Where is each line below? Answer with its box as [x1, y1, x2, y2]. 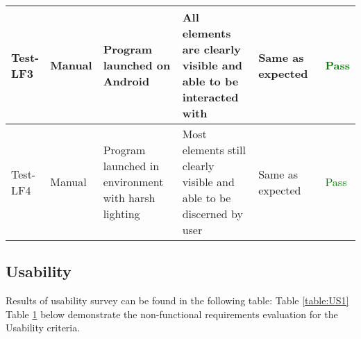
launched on [103, 57, 171, 73]
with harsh [103, 190, 156, 206]
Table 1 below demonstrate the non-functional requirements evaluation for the [6, 306, 338, 321]
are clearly [182, 41, 241, 57]
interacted [182, 89, 239, 105]
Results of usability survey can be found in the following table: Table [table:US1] [6, 293, 349, 308]
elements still [182, 142, 246, 158]
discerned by [182, 206, 243, 222]
